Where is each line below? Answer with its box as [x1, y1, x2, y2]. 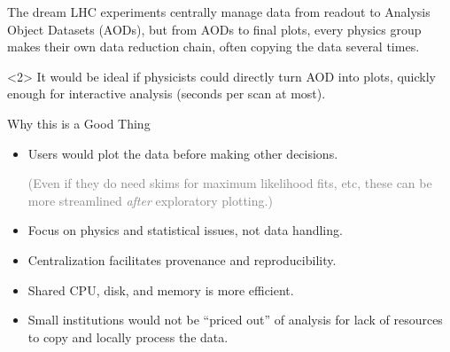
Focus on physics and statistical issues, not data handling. [27, 221, 343, 239]
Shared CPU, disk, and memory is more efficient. [27, 280, 294, 299]
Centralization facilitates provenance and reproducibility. [27, 250, 337, 269]
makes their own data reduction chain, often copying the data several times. [7, 37, 420, 56]
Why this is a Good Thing [7, 113, 151, 132]
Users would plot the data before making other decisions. [27, 144, 338, 162]
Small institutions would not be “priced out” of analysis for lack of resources [27, 310, 443, 329]
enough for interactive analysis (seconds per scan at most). [7, 84, 326, 103]
